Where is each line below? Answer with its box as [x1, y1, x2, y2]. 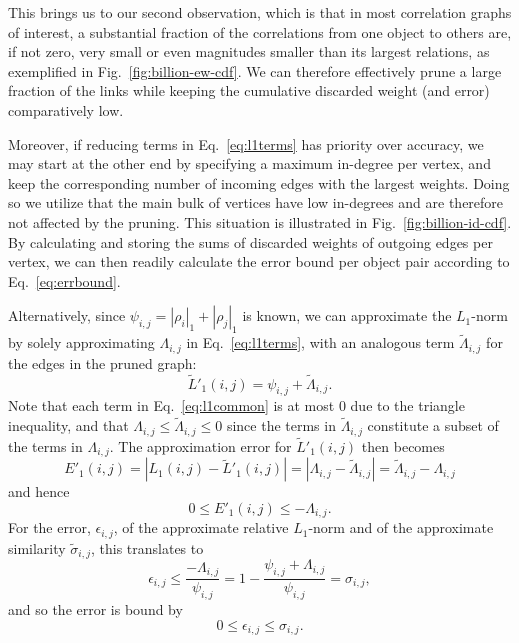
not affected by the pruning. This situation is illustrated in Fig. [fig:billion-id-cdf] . [8, 211, 512, 232]
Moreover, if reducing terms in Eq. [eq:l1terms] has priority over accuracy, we [8, 133, 484, 154]
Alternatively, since [8, 305, 126, 326]
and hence [8, 481, 70, 502]
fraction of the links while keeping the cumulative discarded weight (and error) [8, 80, 490, 101]
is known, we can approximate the [242, 305, 452, 326]
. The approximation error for [109, 435, 292, 456]
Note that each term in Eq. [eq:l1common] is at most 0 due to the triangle [8, 395, 465, 416]
